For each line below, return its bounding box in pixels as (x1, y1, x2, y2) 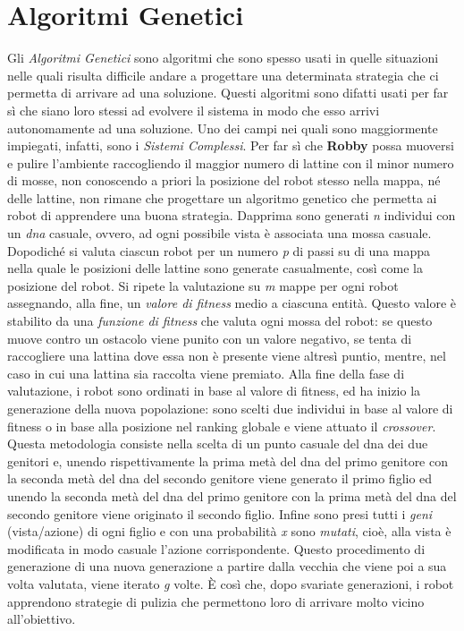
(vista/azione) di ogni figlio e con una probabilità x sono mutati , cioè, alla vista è (7, 522, 451, 541)
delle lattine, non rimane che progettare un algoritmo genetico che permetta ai (7, 188, 437, 207)
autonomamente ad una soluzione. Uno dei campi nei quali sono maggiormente (7, 118, 438, 137)
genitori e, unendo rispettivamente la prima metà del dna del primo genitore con (7, 451, 448, 470)
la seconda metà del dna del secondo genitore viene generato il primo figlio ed (7, 469, 433, 488)
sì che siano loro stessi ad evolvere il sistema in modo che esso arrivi (7, 100, 380, 119)
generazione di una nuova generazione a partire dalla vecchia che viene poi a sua (7, 557, 447, 576)
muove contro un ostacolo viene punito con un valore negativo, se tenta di (7, 328, 412, 347)
